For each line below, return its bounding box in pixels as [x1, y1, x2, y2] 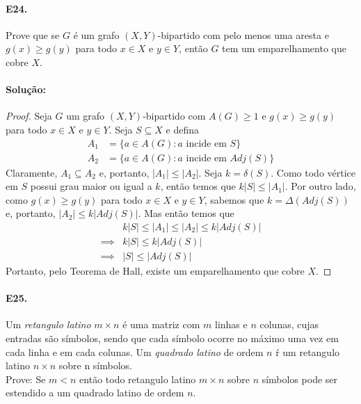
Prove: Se [6, 371, 46, 386]
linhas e [215, 317, 248, 332]
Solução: [6, 82, 46, 97]
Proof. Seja [6, 108, 52, 123]
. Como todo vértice [271, 165, 356, 179]
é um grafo [73, 27, 120, 42]
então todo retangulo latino [79, 371, 196, 386]
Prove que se [6, 27, 60, 42]
